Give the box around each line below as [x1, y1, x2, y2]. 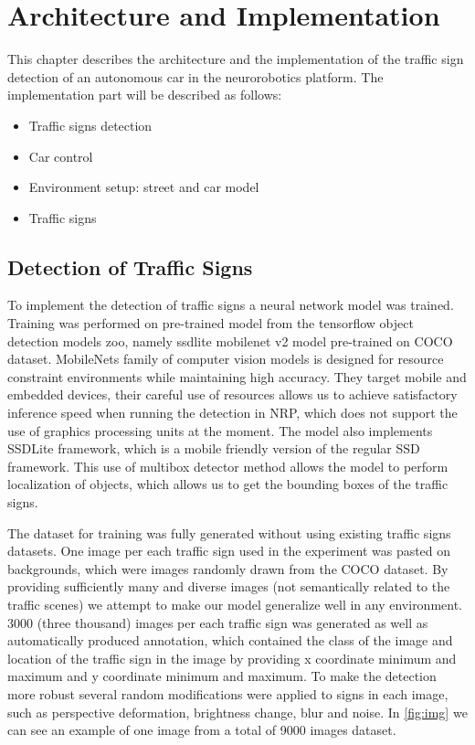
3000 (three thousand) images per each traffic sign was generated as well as [7, 612, 428, 632]
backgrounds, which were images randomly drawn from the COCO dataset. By [7, 559, 449, 578]
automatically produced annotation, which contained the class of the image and [7, 631, 453, 650]
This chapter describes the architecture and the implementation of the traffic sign [7, 49, 464, 69]
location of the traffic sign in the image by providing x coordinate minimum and [7, 648, 457, 667]
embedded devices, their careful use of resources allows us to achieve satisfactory [7, 385, 458, 404]
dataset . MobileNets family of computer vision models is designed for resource [7, 349, 444, 368]
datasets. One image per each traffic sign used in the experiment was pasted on [7, 541, 451, 560]
